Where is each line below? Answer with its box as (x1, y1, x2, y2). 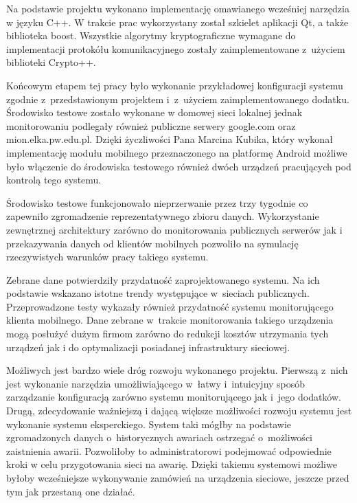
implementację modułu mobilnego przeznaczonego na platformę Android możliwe (6, 145, 347, 159)
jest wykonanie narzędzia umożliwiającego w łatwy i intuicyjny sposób (6, 376, 306, 390)
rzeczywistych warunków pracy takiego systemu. (6, 249, 209, 264)
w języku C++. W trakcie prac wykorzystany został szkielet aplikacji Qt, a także (6, 14, 349, 29)
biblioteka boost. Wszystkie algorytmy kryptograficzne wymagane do (6, 28, 296, 43)
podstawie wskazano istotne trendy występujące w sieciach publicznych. (6, 286, 310, 300)
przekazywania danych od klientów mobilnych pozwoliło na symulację (6, 236, 299, 250)
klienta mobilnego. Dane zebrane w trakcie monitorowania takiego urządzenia (6, 313, 334, 327)
